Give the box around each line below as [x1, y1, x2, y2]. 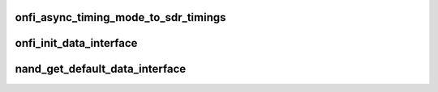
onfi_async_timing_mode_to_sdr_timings [15, 10, 226, 24]
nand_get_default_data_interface [15, 62, 187, 76]
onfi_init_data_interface [15, 36, 138, 50]
